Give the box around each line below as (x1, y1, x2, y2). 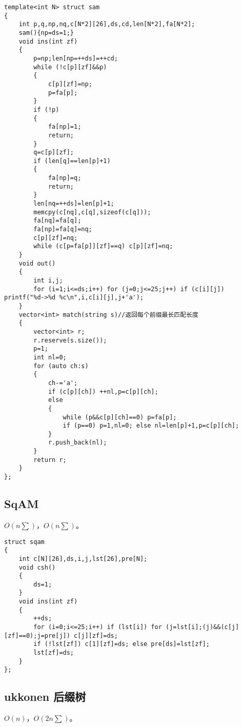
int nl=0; (33, 353, 67, 361)
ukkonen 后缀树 (4, 689, 86, 704)
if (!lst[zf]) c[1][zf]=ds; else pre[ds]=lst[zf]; (33, 640, 210, 648)
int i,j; (33, 277, 63, 284)
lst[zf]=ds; (33, 649, 74, 657)
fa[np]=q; (48, 174, 82, 182)
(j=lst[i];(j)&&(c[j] (165, 623, 239, 631)
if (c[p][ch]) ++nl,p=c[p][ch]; (48, 388, 158, 395)
